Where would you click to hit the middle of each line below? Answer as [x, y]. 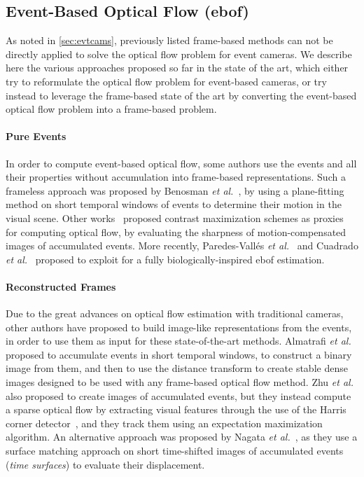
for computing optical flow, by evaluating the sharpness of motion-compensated [176, 231]
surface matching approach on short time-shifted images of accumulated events [175, 451]
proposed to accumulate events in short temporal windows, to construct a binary [179, 354]
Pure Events [36, 136]
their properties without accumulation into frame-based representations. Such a [176, 177]
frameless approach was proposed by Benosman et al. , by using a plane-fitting [175, 190]
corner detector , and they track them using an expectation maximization [164, 423]
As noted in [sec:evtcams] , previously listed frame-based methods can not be [169, 40]
